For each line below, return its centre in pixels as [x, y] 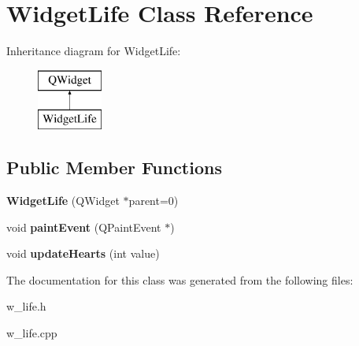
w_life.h [26, 306]
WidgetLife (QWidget [63, 201]
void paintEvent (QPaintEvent [84, 227]
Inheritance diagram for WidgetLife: [94, 51]
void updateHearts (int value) [83, 253]
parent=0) [154, 201]
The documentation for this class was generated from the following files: [180, 279]
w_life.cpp [32, 333]
